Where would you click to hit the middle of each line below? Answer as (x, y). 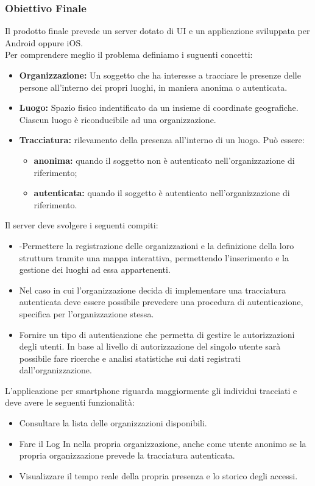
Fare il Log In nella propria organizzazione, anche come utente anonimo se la (163, 443)
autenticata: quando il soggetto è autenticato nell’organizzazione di (162, 193)
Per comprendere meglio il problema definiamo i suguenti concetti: (129, 55)
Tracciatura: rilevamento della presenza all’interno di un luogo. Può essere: (162, 140)
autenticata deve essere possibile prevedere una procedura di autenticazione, (161, 302)
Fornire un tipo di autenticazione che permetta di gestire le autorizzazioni (157, 334)
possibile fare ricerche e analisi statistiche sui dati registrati (130, 358)
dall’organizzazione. (55, 370)
